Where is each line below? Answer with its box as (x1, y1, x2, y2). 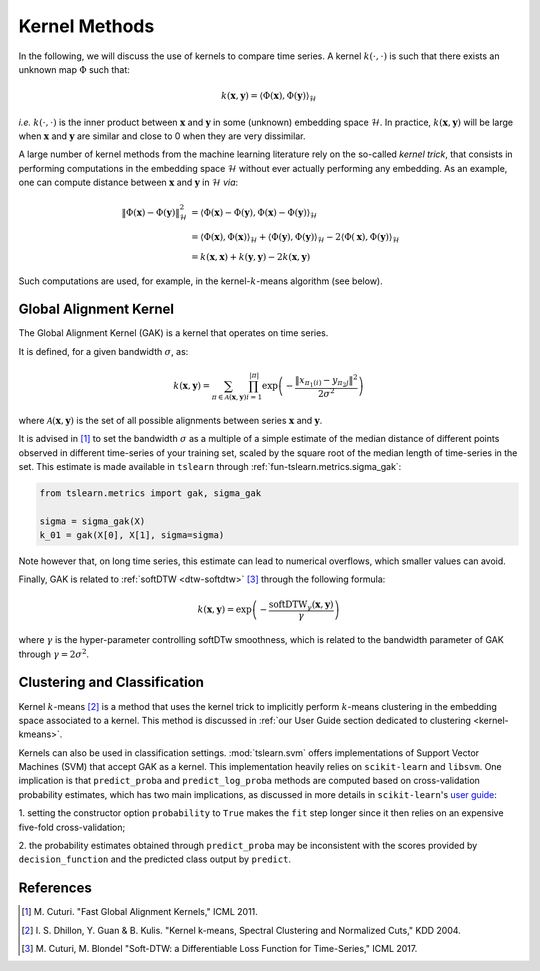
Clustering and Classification (18, 674, 205, 691)
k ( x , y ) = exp (197, 604, 252, 615)
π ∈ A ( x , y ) (211, 391, 247, 402)
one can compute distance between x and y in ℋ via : (18, 176, 239, 189)
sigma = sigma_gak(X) (39, 515, 146, 527)
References (18, 880, 92, 897)
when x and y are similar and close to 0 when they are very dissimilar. (18, 130, 306, 142)
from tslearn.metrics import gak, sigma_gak (39, 487, 262, 499)
